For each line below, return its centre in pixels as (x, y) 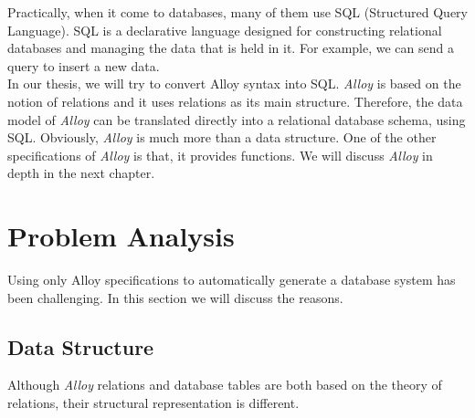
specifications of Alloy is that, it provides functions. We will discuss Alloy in (220, 155)
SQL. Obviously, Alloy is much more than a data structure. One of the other (222, 137)
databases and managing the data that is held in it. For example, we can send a (231, 48)
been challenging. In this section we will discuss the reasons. (175, 297)
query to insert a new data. (84, 65)
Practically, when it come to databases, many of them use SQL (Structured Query (237, 12)
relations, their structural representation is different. (153, 403)
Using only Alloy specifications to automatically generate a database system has (232, 280)
